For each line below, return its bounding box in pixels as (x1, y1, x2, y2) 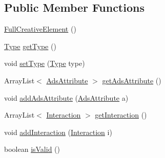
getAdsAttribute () (102, 75, 161, 85)
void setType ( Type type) (4, 58, 85, 69)
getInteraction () (95, 109, 147, 120)
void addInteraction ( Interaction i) (4, 126, 112, 137)
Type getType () (4, 40, 56, 51)
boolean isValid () (4, 144, 60, 154)
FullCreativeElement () (4, 24, 76, 34)
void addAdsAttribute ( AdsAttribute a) (4, 92, 129, 103)
